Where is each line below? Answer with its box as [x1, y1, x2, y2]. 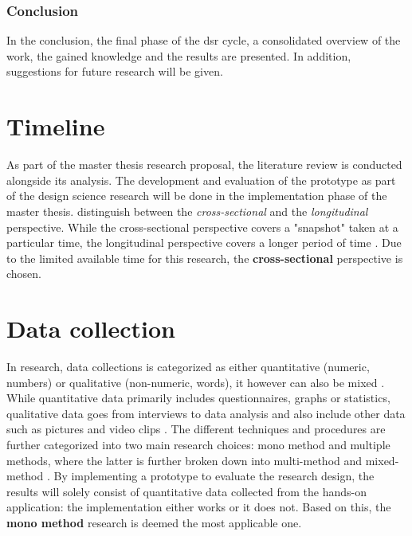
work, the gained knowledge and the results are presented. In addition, [6, 47, 351, 64]
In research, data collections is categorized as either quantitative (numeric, [6, 358, 370, 374]
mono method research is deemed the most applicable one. [6, 514, 302, 530]
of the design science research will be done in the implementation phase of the [6, 187, 387, 204]
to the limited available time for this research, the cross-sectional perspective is [6, 249, 403, 266]
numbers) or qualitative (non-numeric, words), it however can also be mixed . [6, 374, 385, 390]
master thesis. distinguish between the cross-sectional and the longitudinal [6, 202, 368, 219]
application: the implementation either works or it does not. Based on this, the [6, 499, 391, 515]
